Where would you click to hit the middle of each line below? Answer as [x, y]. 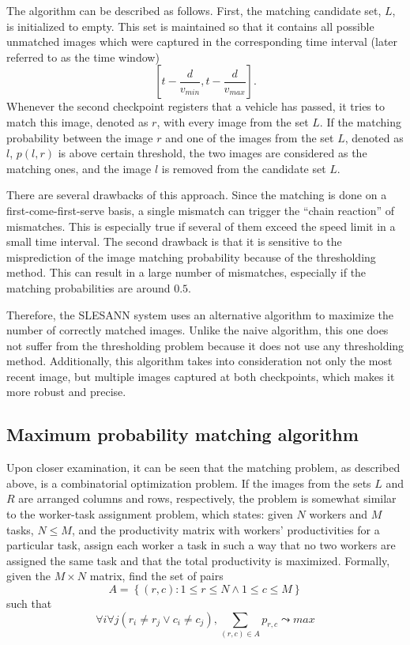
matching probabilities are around [88, 287]
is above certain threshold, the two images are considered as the [213, 153]
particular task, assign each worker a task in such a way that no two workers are [201, 545]
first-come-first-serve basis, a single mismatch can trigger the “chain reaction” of [201, 210]
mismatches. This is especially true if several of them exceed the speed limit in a [201, 226]
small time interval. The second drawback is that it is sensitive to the [174, 241]
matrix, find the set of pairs [156, 576]
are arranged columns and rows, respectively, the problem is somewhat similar [207, 498]
